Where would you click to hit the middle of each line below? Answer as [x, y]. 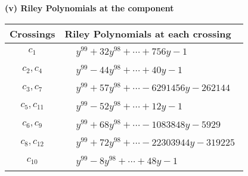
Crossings [32, 33]
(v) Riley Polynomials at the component [89, 8]
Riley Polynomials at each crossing [148, 33]
